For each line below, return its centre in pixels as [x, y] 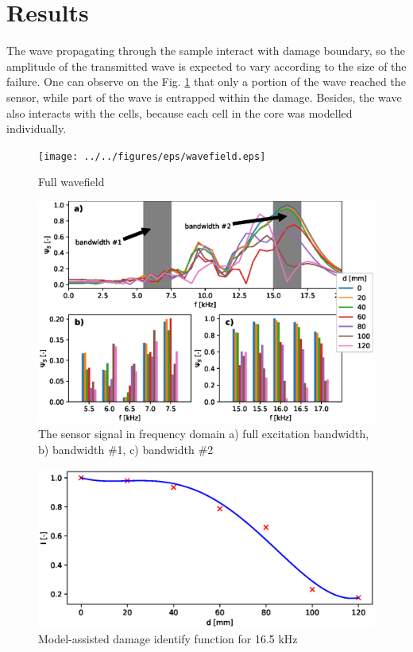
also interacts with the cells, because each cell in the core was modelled [179, 113]
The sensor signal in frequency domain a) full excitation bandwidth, [204, 434]
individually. [37, 128]
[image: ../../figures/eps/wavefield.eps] [152, 156]
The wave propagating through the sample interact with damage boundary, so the [206, 50]
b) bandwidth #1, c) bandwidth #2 [126, 450]
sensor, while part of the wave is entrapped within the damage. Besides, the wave [204, 97]
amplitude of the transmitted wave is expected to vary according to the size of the [206, 66]
